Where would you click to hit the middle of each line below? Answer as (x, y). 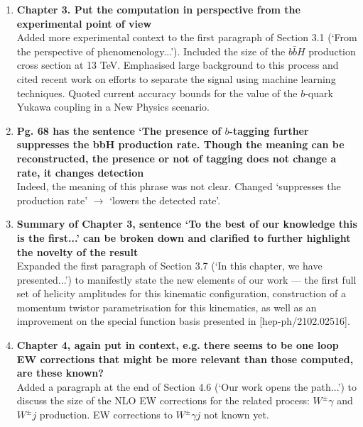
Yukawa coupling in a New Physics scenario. (113, 107)
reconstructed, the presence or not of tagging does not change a (177, 158)
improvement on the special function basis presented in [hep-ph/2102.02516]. (183, 321)
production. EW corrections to (106, 415)
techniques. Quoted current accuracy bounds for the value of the (157, 93)
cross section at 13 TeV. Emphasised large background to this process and (178, 65)
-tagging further (269, 130)
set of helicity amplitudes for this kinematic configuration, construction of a (181, 293)
